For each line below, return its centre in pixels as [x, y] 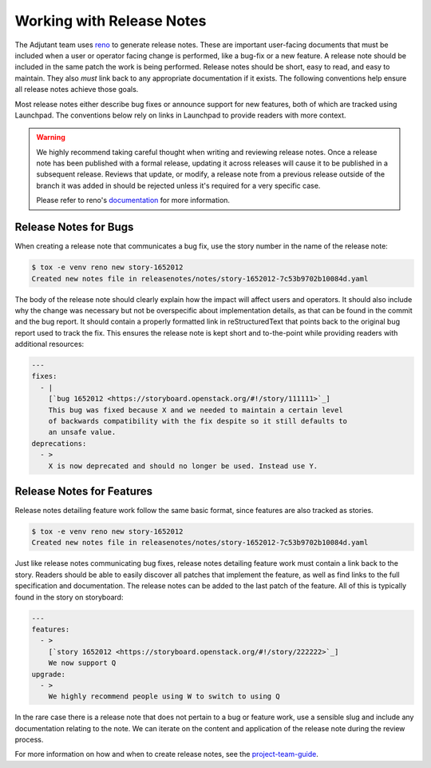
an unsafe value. [82, 432]
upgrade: [49, 674]
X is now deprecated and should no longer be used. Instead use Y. [183, 466]
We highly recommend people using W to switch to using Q [164, 696]
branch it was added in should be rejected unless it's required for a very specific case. [178, 185]
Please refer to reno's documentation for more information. [133, 201]
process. [29, 740]
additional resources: [49, 344]
